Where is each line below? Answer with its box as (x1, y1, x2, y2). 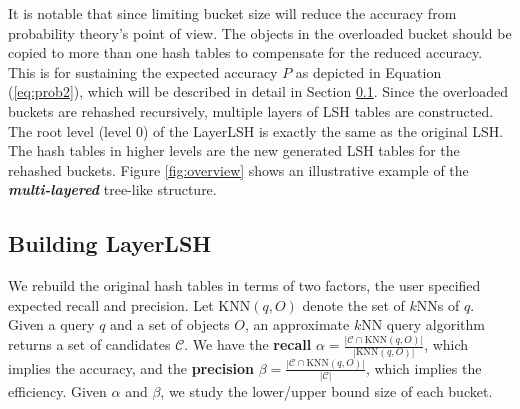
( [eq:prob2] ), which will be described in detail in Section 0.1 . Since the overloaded (8, 81, 508, 102)
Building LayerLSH (8, 228, 212, 259)
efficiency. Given (8, 381, 107, 402)
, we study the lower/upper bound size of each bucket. (160, 381, 493, 402)
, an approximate (244, 314, 350, 335)
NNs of (416, 294, 460, 315)
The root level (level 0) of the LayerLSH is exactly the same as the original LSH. (8, 120, 504, 141)
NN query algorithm (361, 314, 485, 335)
